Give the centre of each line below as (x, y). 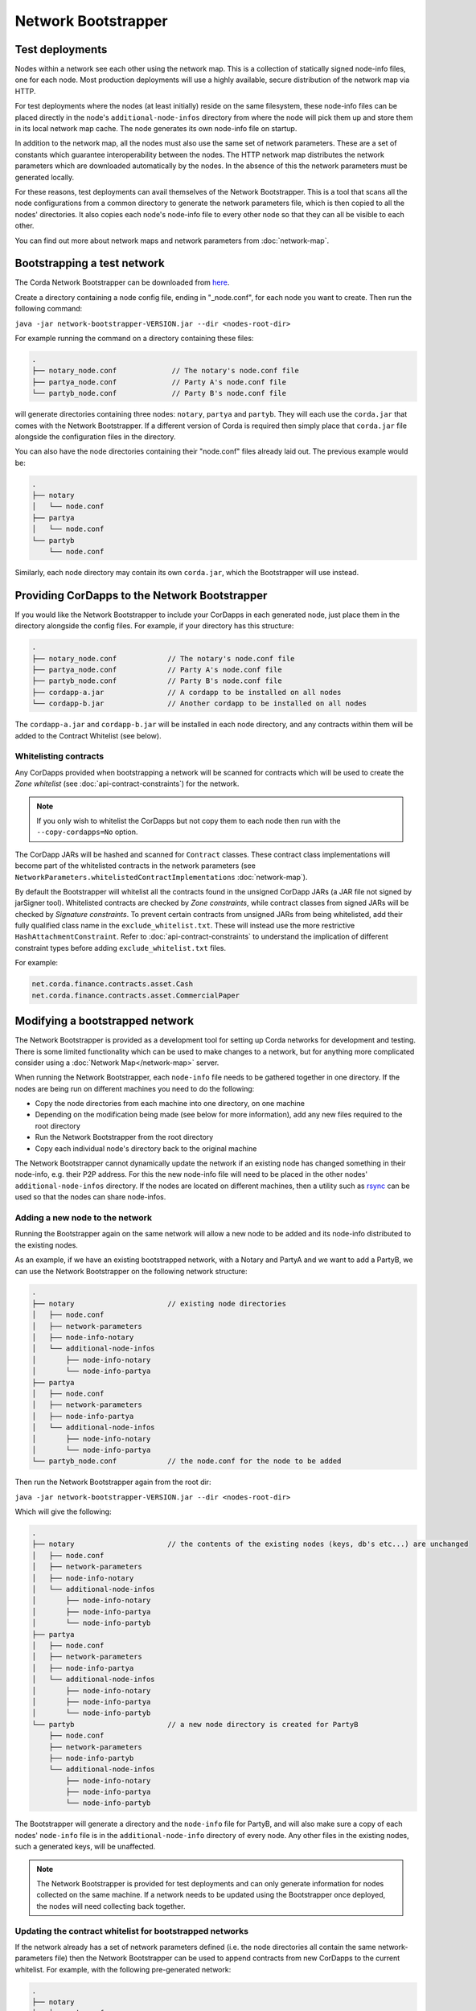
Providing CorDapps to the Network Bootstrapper (141, 595)
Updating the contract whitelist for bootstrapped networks (132, 1931)
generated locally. (45, 177)
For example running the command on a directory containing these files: (134, 338)
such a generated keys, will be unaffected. (85, 1847)
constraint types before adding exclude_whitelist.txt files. (121, 948)
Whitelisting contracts (59, 756)
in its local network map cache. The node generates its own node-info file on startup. (156, 129)
